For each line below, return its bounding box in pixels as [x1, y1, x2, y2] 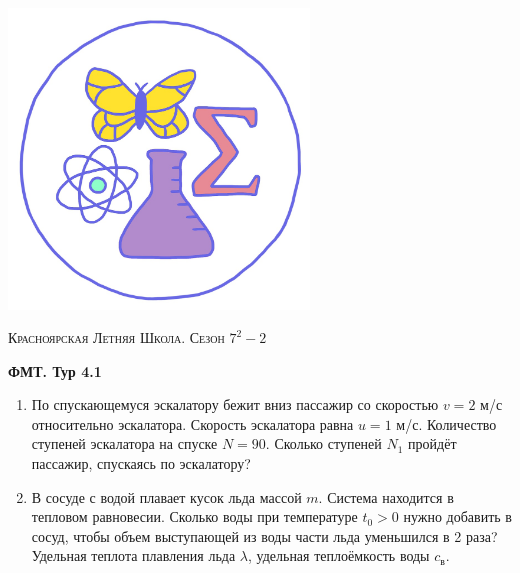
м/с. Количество [396, 413, 497, 434]
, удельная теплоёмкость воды [248, 545, 430, 566]
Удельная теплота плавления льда [31, 545, 236, 566]
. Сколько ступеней [265, 433, 382, 454]
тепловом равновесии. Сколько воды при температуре [31, 506, 358, 527]
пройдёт [408, 433, 457, 454]
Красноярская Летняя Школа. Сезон [8, 327, 225, 348]
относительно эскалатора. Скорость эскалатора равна [31, 413, 354, 434]
